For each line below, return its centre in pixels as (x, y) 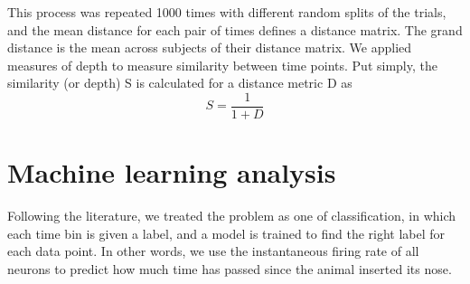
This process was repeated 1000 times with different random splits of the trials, (227, 12)
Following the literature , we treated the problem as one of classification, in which (232, 216)
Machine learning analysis (172, 172)
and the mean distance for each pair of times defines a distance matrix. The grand (235, 29)
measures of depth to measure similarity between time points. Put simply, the (222, 65)
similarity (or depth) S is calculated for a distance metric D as (180, 83)
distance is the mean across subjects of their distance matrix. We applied (210, 47)
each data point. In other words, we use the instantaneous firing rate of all (213, 251)
